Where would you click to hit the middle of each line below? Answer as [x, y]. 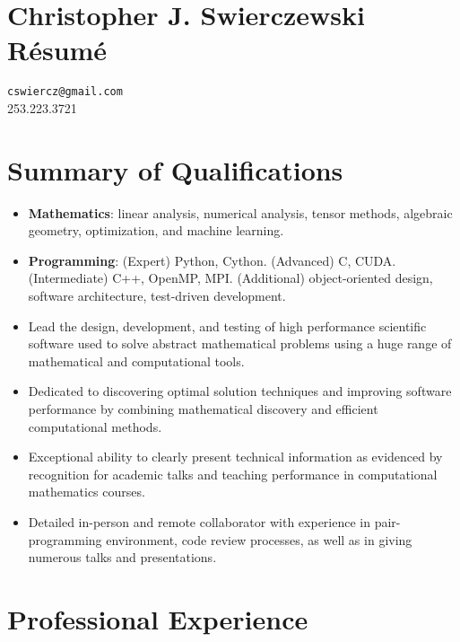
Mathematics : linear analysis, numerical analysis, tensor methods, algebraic [240, 212]
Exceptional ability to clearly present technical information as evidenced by [235, 457]
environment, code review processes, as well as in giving [259, 539]
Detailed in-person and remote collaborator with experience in [200, 522]
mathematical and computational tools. [136, 361]
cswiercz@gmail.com [65, 92]
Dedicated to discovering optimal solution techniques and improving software [240, 391]
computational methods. [95, 426]
